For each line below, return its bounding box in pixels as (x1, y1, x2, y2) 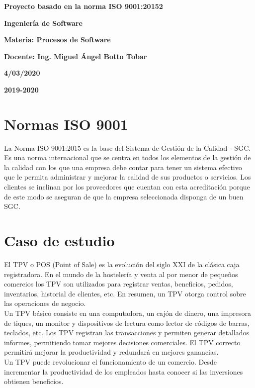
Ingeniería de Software (4, 17, 83, 28)
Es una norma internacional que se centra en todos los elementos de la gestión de (4, 152, 251, 163)
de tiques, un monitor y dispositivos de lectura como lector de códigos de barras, (4, 317, 250, 328)
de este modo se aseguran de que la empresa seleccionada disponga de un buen (4, 191, 244, 201)
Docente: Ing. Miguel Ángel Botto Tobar (4, 51, 147, 61)
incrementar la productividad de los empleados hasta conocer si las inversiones (4, 366, 243, 377)
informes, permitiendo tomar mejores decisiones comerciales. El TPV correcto (4, 337, 241, 347)
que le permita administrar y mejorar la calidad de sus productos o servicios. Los (4, 172, 251, 182)
